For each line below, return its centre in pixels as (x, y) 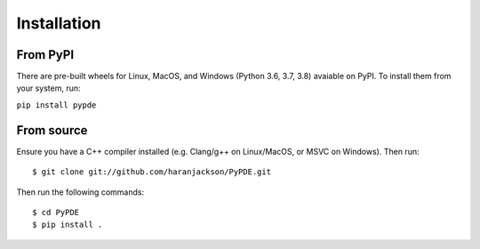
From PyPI (45, 55)
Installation (59, 23)
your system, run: (48, 88)
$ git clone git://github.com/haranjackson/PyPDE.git (152, 172)
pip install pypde (56, 105)
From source (52, 130)
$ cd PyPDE (56, 212)
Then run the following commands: (80, 192)
